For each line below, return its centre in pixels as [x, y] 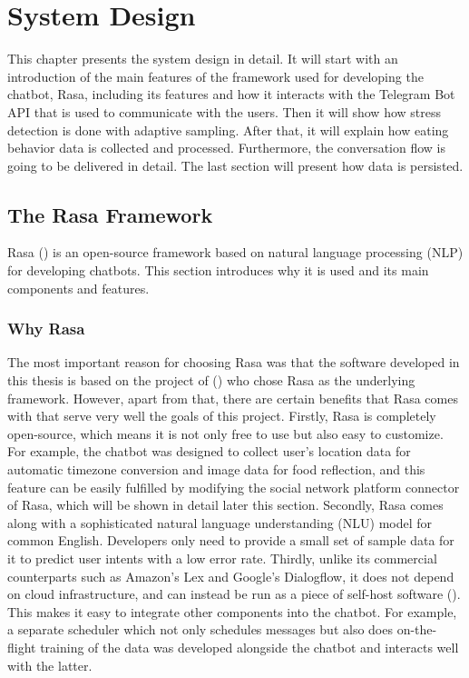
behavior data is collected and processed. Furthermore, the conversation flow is [227, 148]
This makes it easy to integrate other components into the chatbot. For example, [232, 611]
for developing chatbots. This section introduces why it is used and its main [218, 270]
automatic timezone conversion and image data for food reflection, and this [216, 469]
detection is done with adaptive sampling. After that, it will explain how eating [228, 130]
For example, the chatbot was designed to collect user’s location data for [209, 451]
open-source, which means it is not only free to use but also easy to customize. [225, 433]
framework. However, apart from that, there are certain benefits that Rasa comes [233, 398]
